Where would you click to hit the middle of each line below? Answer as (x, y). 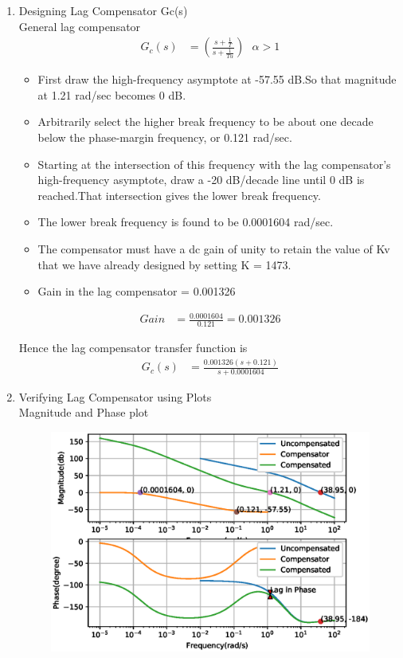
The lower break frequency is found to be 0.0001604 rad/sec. (186, 222)
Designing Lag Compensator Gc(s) (103, 10)
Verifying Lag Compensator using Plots (115, 396)
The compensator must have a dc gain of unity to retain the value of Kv (214, 248)
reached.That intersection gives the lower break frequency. (179, 195)
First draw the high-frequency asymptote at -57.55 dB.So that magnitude (217, 79)
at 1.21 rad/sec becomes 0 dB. (112, 94)
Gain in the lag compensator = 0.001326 (137, 291)
